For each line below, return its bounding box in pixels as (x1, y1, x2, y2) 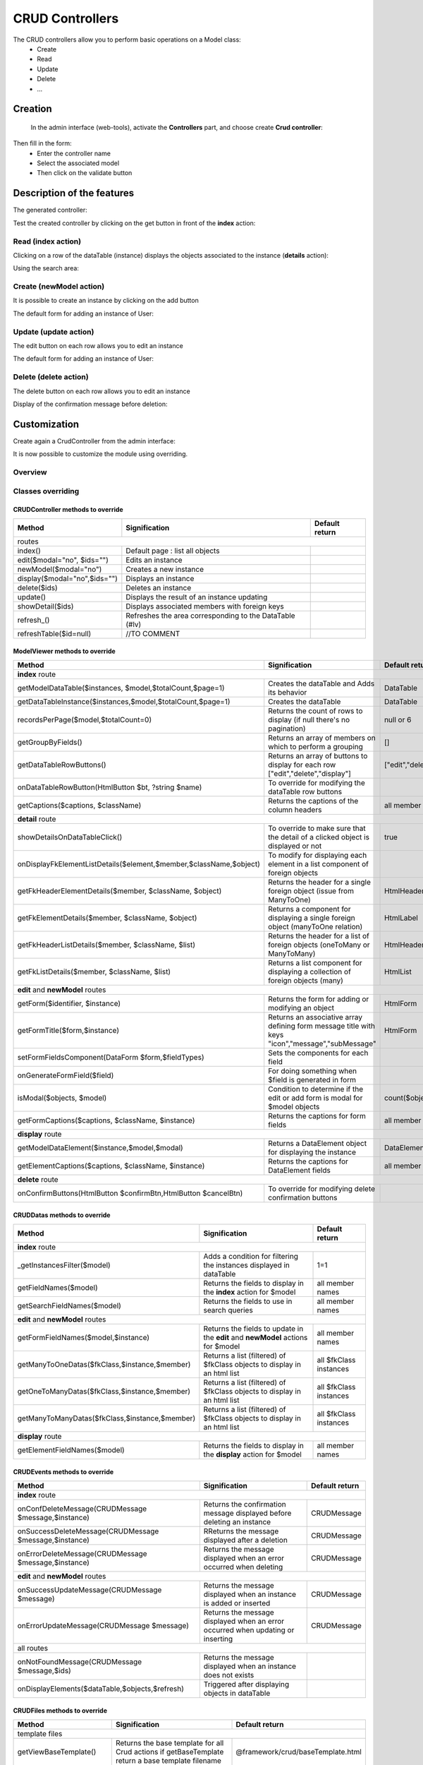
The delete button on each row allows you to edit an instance (13, 387, 190, 395)
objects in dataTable (203, 1688, 271, 1698)
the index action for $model (203, 1287, 296, 1297)
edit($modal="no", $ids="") (17, 555, 109, 565)
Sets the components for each (268, 1048, 369, 1058)
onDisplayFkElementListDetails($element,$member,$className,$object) (17, 858, 261, 868)
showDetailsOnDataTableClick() (17, 832, 123, 842)
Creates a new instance (125, 564, 204, 574)
